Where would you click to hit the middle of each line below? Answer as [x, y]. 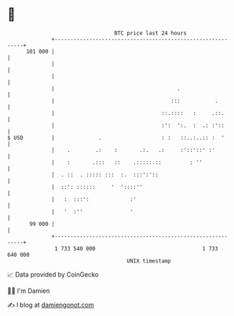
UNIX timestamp [149, 261]
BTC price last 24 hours [151, 33]
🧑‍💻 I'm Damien [29, 291]
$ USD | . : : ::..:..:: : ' [116, 138]
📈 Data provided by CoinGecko [53, 274]
